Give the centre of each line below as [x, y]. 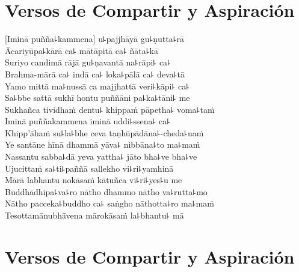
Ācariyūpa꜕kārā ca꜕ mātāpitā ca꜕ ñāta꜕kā [82, 50]
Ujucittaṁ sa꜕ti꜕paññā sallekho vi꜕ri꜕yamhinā [89, 168]
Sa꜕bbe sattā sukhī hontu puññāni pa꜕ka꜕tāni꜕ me [97, 98]
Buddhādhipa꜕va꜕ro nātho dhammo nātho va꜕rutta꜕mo [106, 191]
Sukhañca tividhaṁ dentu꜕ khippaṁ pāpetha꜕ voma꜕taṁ [110, 109]
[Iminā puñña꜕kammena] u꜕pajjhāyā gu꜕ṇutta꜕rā [95, 39]
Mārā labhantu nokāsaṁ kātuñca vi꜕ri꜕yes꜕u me [94, 180]
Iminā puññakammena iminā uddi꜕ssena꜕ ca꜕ [88, 121]
